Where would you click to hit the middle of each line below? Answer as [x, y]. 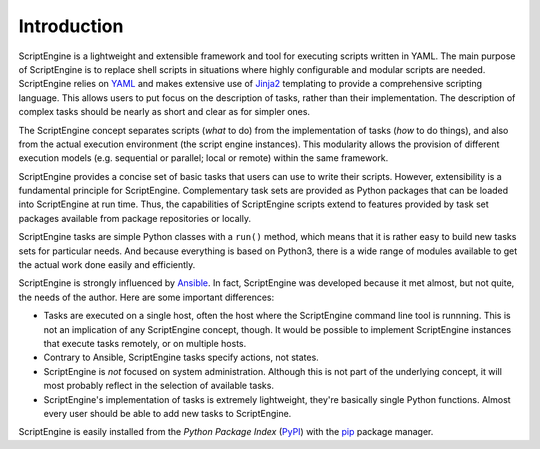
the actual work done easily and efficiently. [107, 265]
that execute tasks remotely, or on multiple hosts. [145, 343]
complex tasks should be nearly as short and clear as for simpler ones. [164, 112]
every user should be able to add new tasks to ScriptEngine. [167, 413]
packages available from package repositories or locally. [135, 218]
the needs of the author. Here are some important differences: [146, 297]
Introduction [71, 26]
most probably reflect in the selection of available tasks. [159, 386]
